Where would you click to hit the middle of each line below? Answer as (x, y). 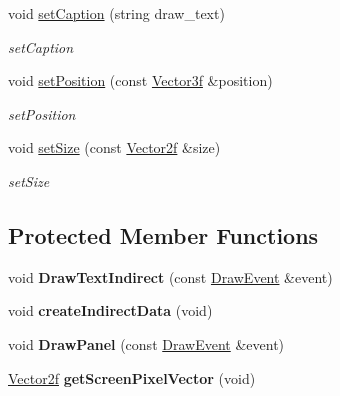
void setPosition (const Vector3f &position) (140, 80)
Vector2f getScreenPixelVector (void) (132, 377)
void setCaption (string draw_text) (116, 13)
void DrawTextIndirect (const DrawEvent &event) (170, 276)
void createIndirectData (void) (110, 310)
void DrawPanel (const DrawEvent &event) (146, 343)
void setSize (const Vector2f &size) (114, 147)
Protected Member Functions (163, 234)
